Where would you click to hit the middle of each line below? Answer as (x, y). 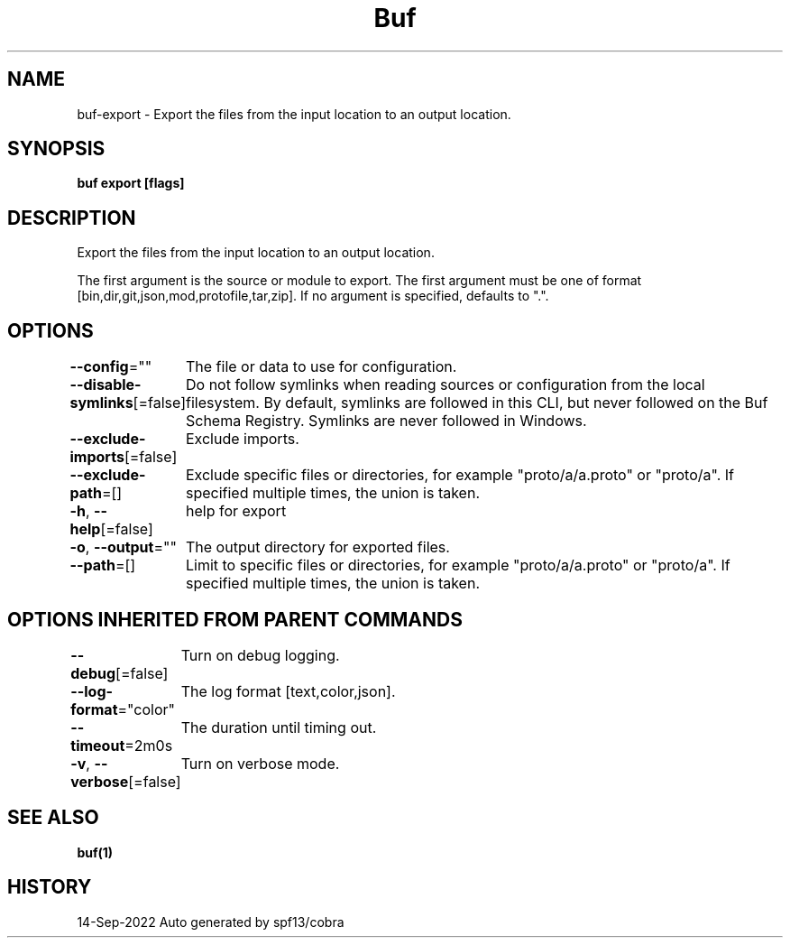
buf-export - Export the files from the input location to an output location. (294, 114)
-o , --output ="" (123, 547)
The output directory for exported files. (317, 547)
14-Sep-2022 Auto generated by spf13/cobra (211, 922)
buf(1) (95, 852)
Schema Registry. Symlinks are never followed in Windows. (386, 421)
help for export (236, 511)
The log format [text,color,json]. (288, 691)
